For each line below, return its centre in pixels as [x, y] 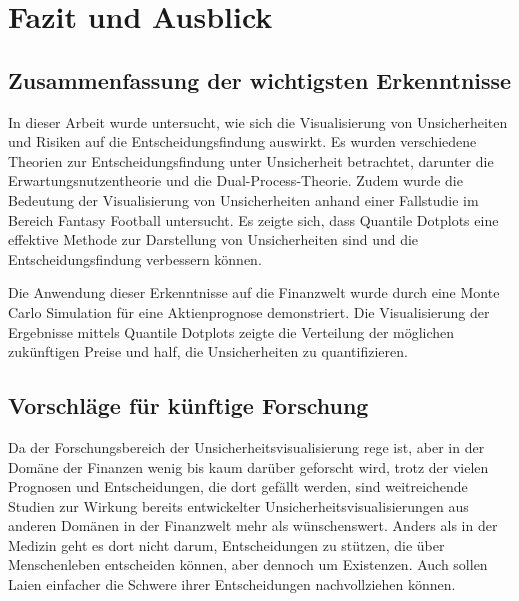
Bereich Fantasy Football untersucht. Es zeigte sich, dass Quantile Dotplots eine [253, 219]
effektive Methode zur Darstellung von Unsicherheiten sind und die [213, 239]
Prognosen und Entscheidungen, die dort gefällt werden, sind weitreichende [238, 486]
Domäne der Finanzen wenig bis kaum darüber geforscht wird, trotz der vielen [248, 466]
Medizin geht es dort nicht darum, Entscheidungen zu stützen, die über [226, 544]
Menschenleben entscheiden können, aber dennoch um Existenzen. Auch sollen [248, 564]
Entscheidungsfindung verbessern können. [135, 258]
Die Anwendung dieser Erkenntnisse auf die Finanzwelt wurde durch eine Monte [254, 292]
